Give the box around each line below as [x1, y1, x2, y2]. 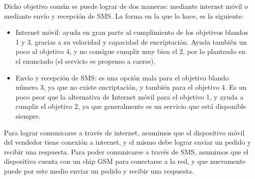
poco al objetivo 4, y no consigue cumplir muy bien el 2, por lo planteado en [15, 46, 246, 56]
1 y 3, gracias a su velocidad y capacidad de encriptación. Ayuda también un [15, 36, 247, 47]
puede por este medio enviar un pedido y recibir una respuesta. [4, 165, 194, 176]
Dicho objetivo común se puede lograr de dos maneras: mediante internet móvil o [4, 1, 248, 11]
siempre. [15, 110, 41, 121]
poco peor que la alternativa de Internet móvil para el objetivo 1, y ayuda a [15, 91, 244, 102]
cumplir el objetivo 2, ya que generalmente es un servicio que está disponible [15, 101, 246, 111]
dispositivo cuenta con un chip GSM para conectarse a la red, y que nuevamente [4, 156, 246, 166]
